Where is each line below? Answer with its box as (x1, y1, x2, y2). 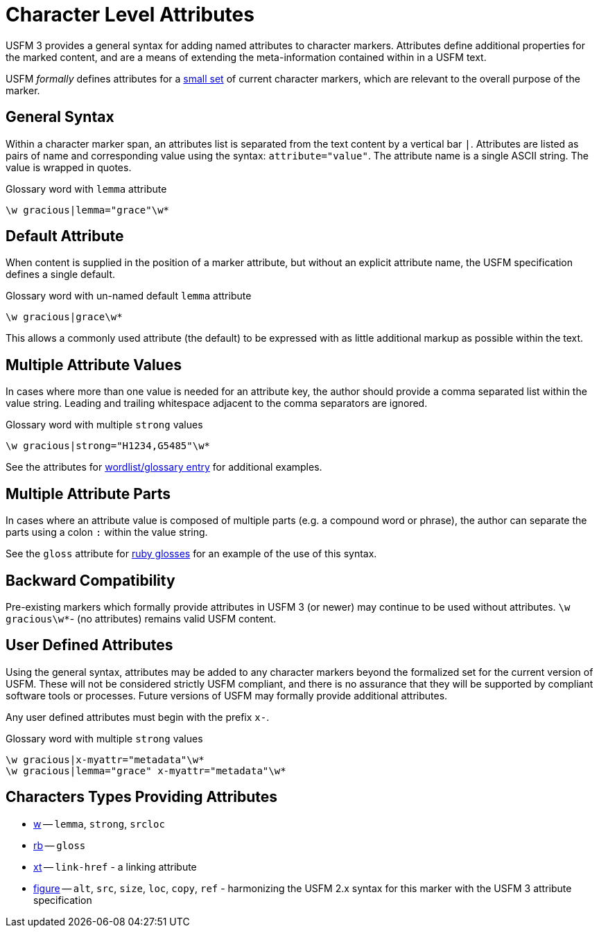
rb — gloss (33, 839, 86, 851)
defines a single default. (6, 268, 116, 281)
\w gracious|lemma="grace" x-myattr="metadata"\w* (6, 765, 286, 776)
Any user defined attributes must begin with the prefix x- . (6, 710, 270, 723)
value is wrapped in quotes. (6, 161, 132, 173)
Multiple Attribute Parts (6, 485, 171, 503)
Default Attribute (6, 227, 124, 245)
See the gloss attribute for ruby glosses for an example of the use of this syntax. (6, 548, 377, 560)
